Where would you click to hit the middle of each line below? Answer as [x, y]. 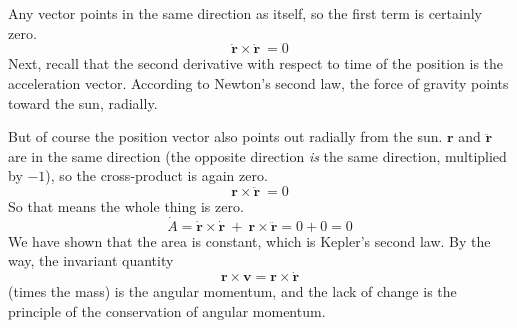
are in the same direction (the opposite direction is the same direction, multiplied [257, 155]
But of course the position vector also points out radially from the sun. [225, 136]
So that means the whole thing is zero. [126, 205]
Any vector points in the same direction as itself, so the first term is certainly [245, 13]
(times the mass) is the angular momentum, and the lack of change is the [232, 291]
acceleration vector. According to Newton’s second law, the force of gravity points [258, 83]
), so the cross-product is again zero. [156, 175]
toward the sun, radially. [83, 102]
